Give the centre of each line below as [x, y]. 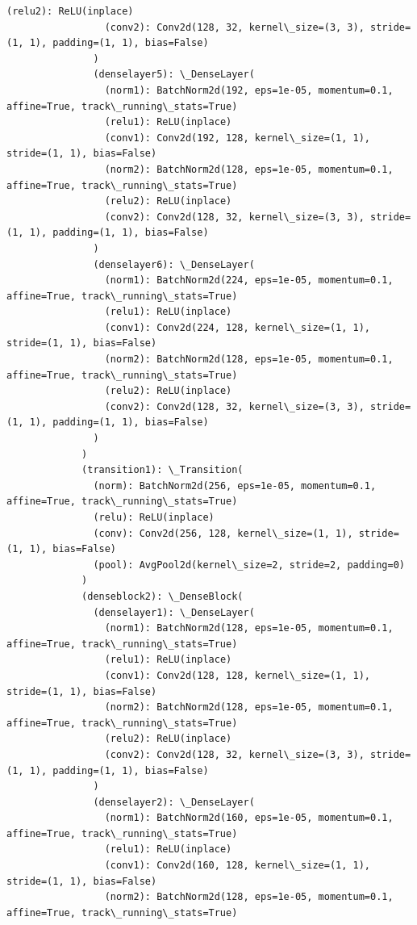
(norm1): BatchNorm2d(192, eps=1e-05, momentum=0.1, [249, 90]
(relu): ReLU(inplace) [154, 517]
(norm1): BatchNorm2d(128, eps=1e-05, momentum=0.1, [249, 628]
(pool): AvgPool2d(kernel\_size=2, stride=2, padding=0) [249, 565]
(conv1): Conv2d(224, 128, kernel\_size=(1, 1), [238, 327]
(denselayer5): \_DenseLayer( [174, 75]
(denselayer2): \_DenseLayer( [174, 802]
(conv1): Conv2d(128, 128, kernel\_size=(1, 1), [238, 675]
